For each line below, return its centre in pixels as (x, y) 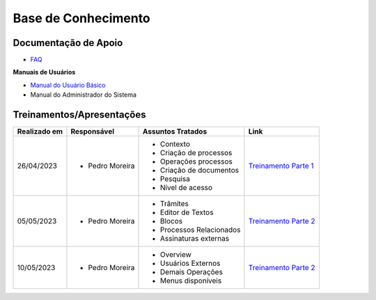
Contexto (175, 144)
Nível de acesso (186, 188)
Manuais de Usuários (44, 72)
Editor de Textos (187, 212)
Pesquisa (175, 179)
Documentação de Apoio (68, 43)
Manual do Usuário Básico (68, 85)
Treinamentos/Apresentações (79, 115)
